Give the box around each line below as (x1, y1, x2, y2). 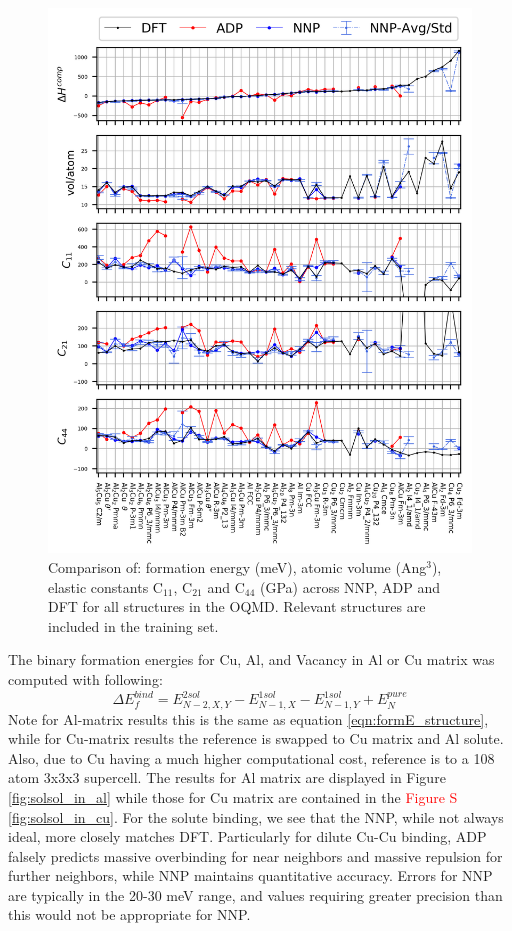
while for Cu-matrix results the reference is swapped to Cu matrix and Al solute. (8, 728, 504, 749)
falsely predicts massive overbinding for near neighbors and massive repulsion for (8, 845, 503, 866)
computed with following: (8, 669, 163, 689)
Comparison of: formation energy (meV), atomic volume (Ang (48, 557, 427, 578)
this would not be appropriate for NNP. (8, 904, 251, 925)
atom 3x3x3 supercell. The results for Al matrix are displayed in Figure (8, 767, 446, 788)
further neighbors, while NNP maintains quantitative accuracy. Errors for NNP (8, 865, 493, 886)
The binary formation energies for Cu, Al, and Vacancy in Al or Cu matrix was (8, 649, 495, 670)
